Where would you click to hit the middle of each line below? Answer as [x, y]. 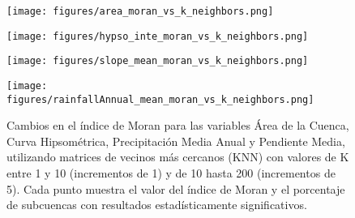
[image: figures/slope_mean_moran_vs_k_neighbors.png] [158, 61]
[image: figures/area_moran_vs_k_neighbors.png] [140, 11]
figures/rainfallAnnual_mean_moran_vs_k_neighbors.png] [160, 99]
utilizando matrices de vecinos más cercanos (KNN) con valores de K [178, 157]
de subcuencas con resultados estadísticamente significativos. [157, 205]
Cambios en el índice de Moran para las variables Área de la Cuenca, [178, 125]
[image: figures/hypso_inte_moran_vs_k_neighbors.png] [158, 36]
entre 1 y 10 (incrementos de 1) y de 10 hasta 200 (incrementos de [171, 173]
